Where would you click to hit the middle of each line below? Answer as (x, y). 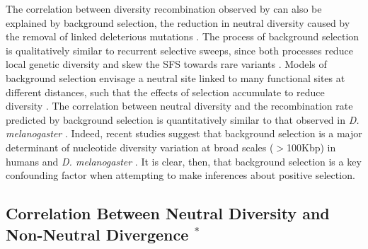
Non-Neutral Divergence (97, 234)
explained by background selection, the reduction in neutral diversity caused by (178, 22)
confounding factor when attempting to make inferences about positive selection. (180, 175)
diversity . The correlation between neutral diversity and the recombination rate (179, 106)
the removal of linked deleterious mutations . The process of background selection (183, 36)
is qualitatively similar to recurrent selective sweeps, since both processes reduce (179, 50)
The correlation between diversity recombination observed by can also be (164, 8)
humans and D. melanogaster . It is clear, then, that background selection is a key (184, 161)
